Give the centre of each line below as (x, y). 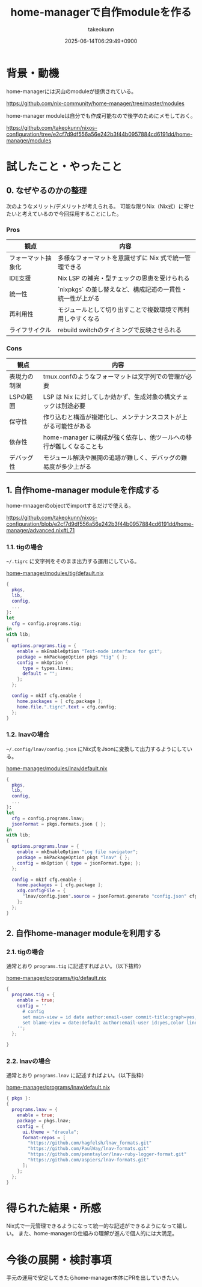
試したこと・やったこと (64, 166)
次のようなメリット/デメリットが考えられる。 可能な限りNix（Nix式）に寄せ (100, 206)
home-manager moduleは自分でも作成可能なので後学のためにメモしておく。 (101, 115)
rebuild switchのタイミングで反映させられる (120, 330)
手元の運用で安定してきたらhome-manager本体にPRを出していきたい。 (94, 1278)
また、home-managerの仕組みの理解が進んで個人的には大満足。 (98, 1234)
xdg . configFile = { (41, 891)
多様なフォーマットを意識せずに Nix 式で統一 (121, 258)
